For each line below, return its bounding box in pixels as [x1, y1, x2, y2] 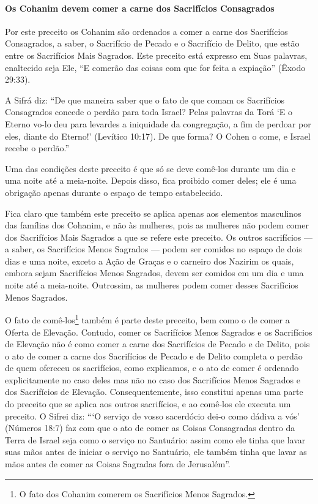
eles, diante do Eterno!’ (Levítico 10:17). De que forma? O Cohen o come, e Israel [5, 129, 311, 142]
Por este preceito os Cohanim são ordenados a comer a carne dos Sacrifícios [5, 24, 288, 37]
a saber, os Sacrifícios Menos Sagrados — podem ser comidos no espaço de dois [5, 243, 302, 255]
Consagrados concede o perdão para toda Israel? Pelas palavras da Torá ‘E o [5, 105, 292, 118]
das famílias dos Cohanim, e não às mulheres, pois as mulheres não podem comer [5, 219, 309, 231]
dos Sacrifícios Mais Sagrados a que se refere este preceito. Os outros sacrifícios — [5, 230, 313, 243]
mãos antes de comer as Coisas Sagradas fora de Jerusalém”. [5, 457, 231, 470]
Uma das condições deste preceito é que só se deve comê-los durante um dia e [5, 162, 295, 175]
